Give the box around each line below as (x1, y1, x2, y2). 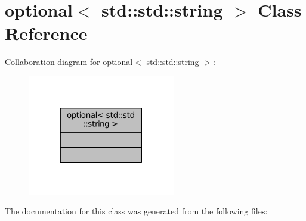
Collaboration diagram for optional (5, 55, 133, 68)
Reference (5, 21, 88, 45)
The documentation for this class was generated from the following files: (5, 205, 268, 217)
